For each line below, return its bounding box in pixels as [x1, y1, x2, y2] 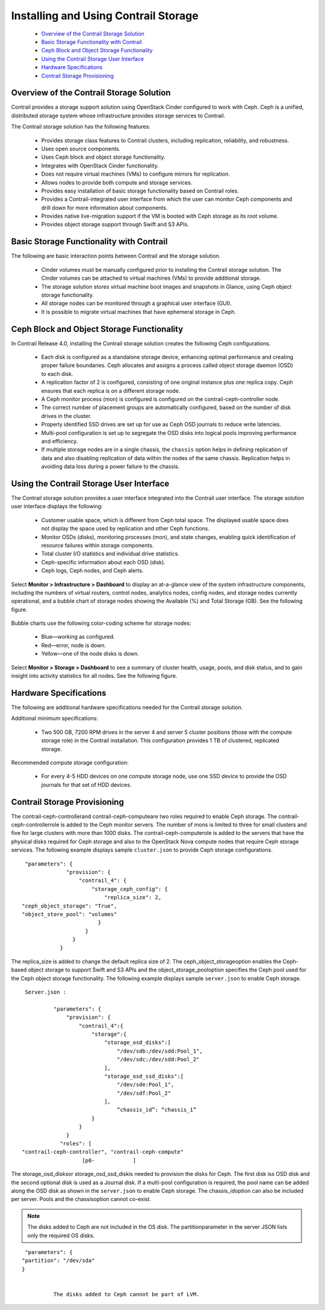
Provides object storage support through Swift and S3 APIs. [41, 221, 190, 228]
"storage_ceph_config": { [91, 885, 168, 893]
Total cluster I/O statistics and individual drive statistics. [41, 550, 180, 558]
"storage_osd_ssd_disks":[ [104, 1072, 184, 1080]
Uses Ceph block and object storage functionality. [41, 153, 166, 161]
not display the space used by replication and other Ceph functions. [41, 525, 210, 532]
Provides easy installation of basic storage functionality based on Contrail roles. [41, 187, 240, 194]
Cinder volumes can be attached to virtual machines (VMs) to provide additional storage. [41, 274, 261, 282]
